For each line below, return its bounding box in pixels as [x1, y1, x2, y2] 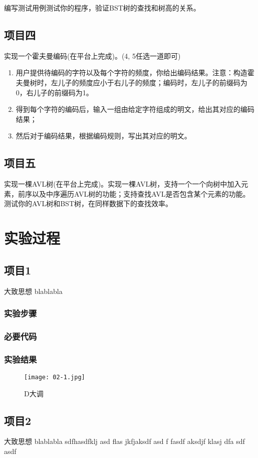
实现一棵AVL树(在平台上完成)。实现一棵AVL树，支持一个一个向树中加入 [4, 179, 241, 189]
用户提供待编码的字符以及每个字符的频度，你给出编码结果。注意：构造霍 [16, 67, 254, 78]
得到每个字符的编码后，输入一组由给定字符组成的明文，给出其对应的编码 [16, 104, 254, 114]
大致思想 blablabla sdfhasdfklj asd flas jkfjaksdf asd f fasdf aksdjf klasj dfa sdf [4, 436, 245, 446]
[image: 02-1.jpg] [24, 374, 85, 381]
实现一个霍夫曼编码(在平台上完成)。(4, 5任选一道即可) [4, 50, 181, 61]
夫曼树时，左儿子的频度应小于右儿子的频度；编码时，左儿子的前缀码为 [16, 77, 247, 87]
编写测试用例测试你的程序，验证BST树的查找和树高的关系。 [4, 3, 200, 13]
